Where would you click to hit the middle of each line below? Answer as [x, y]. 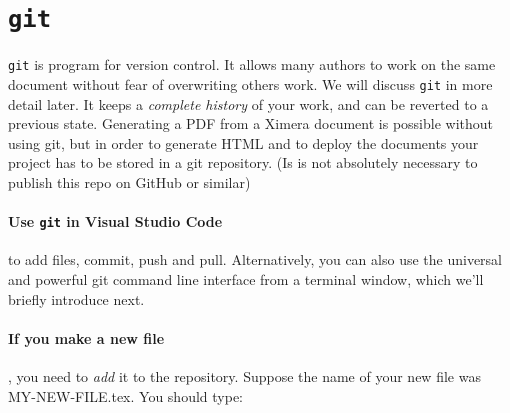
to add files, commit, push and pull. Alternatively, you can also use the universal [255, 259]
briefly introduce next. [76, 298]
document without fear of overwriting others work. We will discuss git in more [250, 83]
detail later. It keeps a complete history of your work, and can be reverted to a [248, 103]
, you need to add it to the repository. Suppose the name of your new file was [244, 375]
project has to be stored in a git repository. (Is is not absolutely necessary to [243, 162]
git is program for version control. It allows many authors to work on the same [252, 64]
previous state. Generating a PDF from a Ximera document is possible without [251, 123]
